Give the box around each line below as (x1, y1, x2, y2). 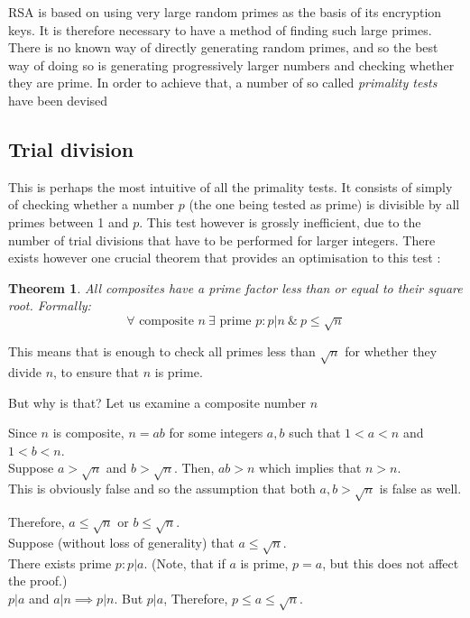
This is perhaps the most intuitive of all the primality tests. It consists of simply (8, 177, 453, 196)
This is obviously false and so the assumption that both (8, 479, 316, 498)
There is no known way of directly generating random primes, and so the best (8, 38, 438, 57)
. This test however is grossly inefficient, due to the (139, 212, 421, 231)
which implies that (259, 458, 362, 477)
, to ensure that (53, 363, 140, 382)
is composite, (52, 423, 124, 442)
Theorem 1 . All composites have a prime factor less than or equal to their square (8, 278, 463, 297)
